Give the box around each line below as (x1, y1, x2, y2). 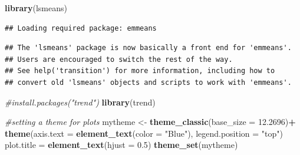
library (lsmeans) (5, 2, 67, 14)
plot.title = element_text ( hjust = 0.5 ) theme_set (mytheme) (5, 138, 238, 151)
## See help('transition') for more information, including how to (5, 67, 275, 75)
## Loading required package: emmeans (5, 24, 157, 32)
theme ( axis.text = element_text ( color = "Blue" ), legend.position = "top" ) (5, 127, 283, 139)
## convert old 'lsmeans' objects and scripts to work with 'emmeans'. (5, 78, 292, 87)
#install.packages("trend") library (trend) (5, 95, 156, 108)
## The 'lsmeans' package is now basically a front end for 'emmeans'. (5, 44, 292, 52)
